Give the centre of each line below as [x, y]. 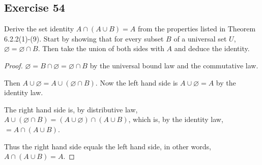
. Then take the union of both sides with [101, 48]
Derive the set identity [39, 29]
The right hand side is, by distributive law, [71, 109]
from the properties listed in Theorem [197, 29]
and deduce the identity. [212, 48]
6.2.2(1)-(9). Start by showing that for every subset [84, 38]
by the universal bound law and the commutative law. [174, 65]
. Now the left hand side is [137, 82]
